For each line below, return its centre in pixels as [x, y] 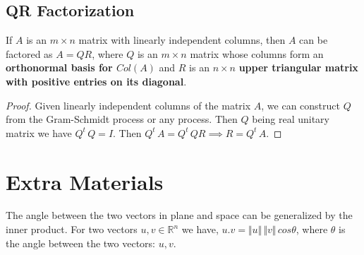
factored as [29, 53]
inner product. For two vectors [72, 229]
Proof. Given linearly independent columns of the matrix [128, 105]
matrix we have [39, 132]
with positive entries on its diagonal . [96, 81]
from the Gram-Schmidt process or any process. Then [122, 119]
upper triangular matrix [298, 67]
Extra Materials [85, 181]
